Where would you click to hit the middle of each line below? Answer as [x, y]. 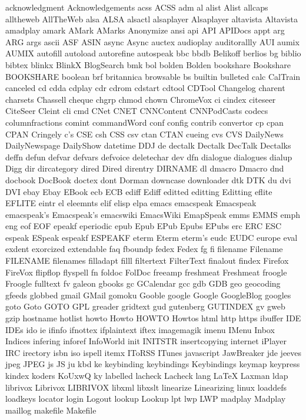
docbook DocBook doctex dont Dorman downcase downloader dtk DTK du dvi [148, 179]
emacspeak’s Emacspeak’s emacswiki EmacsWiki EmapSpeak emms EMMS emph [153, 214]
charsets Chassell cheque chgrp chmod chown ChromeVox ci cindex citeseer [141, 99]
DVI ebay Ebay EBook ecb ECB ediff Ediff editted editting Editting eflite [139, 191]
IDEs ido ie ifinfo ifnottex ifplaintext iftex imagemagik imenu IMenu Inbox [140, 329]
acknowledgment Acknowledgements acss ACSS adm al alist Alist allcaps [137, 7]
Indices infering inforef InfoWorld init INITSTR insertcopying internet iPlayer [146, 341]
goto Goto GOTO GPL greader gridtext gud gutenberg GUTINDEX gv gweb [145, 306]
